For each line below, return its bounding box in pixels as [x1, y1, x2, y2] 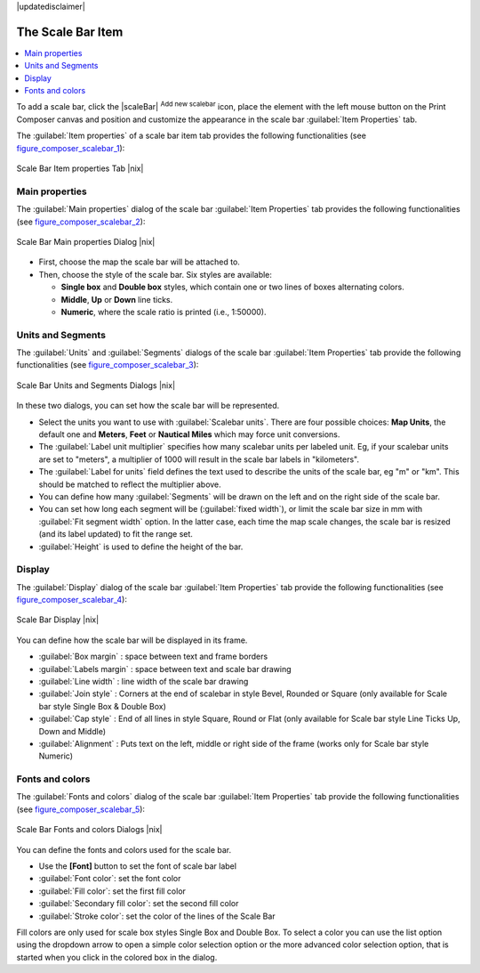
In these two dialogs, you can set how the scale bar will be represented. [16, 401, 280, 411]
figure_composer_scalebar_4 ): [16, 595, 128, 605]
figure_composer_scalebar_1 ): [16, 142, 125, 153]
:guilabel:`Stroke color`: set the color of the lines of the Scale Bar [38, 911, 276, 921]
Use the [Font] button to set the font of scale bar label [38, 861, 237, 872]
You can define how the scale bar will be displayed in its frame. [16, 635, 248, 645]
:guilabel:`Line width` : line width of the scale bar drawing [38, 677, 249, 686]
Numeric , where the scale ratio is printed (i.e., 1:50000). [60, 306, 267, 317]
